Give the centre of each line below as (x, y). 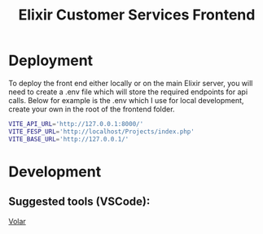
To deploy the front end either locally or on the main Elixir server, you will (131, 83)
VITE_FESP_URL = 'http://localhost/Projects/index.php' (102, 132)
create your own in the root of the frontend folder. (92, 109)
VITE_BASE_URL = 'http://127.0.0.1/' (69, 139)
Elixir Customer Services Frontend (137, 15)
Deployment (51, 61)
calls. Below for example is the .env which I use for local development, (126, 100)
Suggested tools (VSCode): (79, 202)
